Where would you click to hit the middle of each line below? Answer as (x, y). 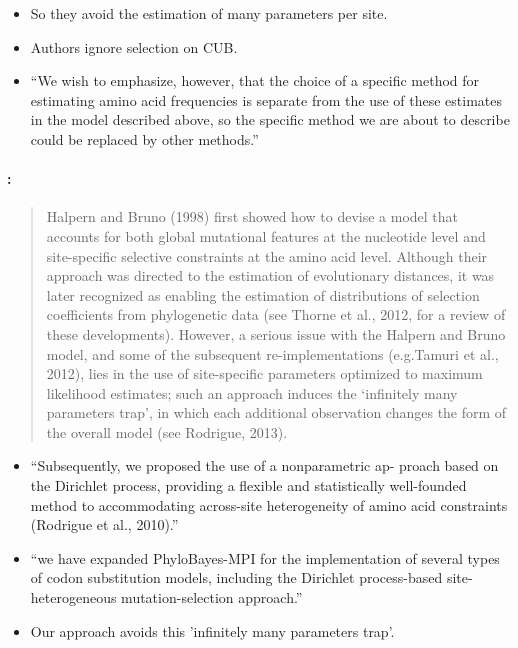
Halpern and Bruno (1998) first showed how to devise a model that (252, 216)
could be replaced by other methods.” (144, 138)
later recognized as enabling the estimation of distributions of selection (263, 294)
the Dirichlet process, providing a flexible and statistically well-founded (248, 485)
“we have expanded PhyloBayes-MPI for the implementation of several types (265, 557)
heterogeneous (73, 597)
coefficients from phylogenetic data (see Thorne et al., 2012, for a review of (276, 314)
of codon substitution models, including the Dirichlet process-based (236, 577)
